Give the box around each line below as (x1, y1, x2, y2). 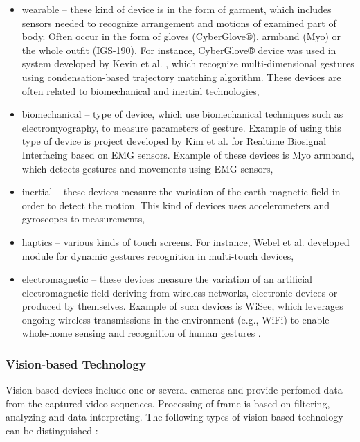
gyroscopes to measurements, (21, 211, 145, 226)
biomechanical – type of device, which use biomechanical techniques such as (21, 107, 343, 121)
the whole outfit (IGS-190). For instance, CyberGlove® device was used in (21, 42, 336, 57)
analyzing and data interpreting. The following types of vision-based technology (6, 409, 343, 424)
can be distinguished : (6, 423, 98, 438)
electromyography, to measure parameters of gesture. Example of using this (21, 120, 341, 134)
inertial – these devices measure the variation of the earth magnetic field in (21, 184, 341, 199)
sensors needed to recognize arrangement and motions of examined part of (21, 15, 336, 30)
